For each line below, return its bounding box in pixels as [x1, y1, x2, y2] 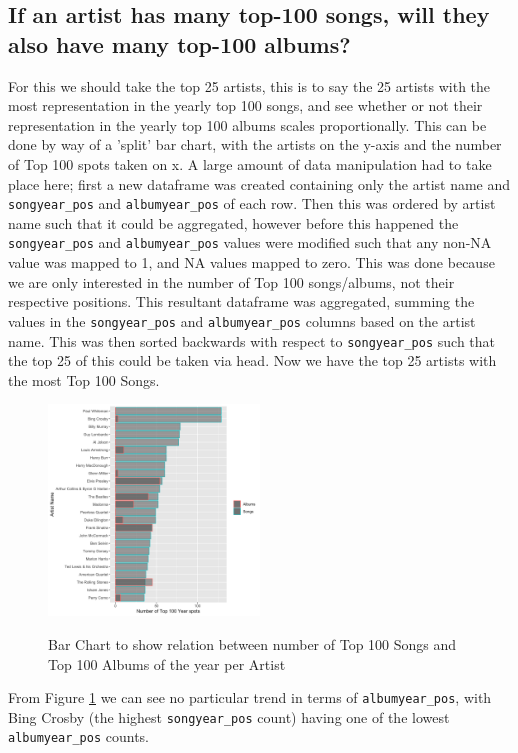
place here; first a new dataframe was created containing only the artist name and [8, 173, 511, 194]
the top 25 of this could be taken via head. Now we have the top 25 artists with [8, 350, 497, 371]
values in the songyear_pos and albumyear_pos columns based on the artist [8, 310, 476, 331]
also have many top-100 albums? [8, 28, 351, 59]
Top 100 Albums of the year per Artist [48, 653, 286, 674]
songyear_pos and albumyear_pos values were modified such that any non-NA [8, 232, 492, 253]
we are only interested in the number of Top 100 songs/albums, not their [8, 271, 455, 292]
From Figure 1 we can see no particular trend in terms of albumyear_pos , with [8, 687, 492, 708]
